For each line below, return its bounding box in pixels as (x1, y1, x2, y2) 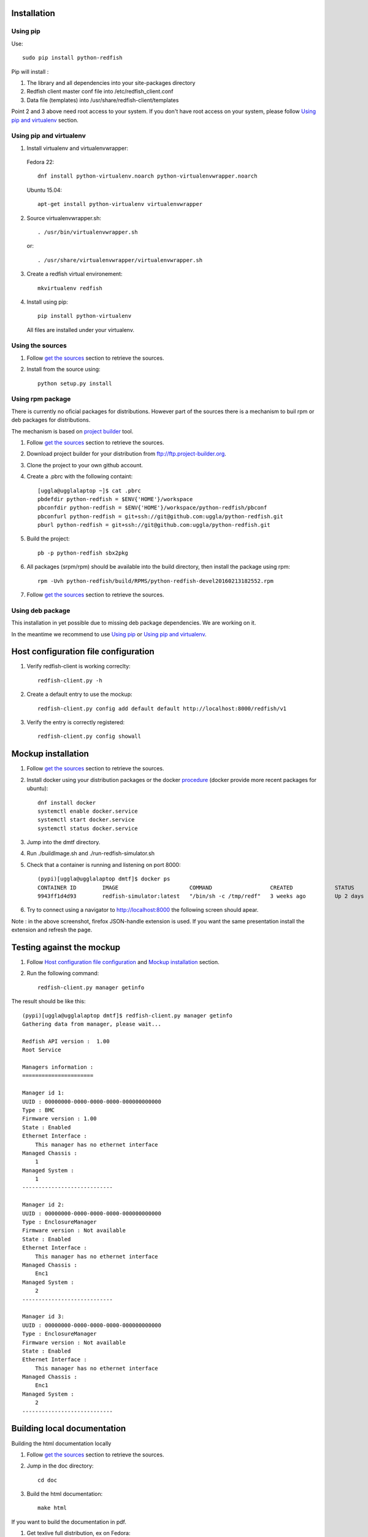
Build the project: (26, 535, 70, 542)
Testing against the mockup (11, 942, 121, 952)
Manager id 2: (22, 1201, 64, 1208)
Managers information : (22, 1064, 94, 1070)
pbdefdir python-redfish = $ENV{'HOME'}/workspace (37, 496, 193, 502)
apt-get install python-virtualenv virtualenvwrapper (37, 200, 202, 208)
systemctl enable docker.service (37, 807, 138, 815)
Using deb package (11, 606, 71, 615)
